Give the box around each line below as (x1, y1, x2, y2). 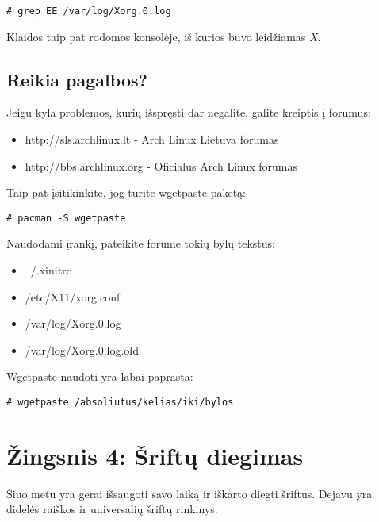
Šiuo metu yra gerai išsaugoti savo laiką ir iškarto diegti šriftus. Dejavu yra (6, 485, 373, 501)
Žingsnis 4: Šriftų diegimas (6, 439, 304, 471)
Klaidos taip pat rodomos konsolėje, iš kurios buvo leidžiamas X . (6, 28, 321, 44)
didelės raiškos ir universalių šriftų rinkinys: (6, 501, 218, 517)
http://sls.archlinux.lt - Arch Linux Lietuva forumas (25, 131, 279, 148)
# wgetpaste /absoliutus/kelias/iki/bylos (6, 397, 234, 409)
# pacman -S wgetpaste (6, 212, 126, 224)
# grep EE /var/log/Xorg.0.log (6, 6, 171, 17)
